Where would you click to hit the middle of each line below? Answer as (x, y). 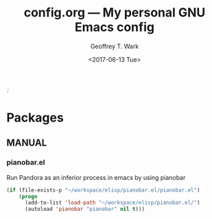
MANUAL (27, 143)
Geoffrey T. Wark (115, 46)
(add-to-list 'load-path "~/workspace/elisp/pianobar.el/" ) (112, 203)
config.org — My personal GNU (115, 13)
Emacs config (115, 27)
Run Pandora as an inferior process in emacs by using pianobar (96, 177)
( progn (28, 196)
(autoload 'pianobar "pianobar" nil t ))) (85, 209)
